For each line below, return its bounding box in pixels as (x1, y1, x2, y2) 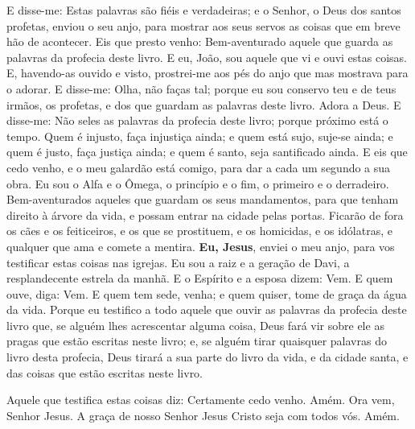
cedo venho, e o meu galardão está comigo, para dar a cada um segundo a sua (6, 159, 391, 175)
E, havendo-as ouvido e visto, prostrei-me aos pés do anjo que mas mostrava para (6, 64, 409, 81)
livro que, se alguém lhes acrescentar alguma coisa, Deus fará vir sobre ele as (6, 316, 384, 333)
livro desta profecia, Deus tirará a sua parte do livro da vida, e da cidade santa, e (6, 349, 409, 365)
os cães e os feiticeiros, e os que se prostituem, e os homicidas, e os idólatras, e (6, 222, 392, 239)
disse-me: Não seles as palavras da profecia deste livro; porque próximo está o (6, 112, 388, 129)
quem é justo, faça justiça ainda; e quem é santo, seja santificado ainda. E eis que (6, 143, 408, 160)
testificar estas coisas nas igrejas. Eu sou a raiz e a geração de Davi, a (6, 254, 350, 270)
